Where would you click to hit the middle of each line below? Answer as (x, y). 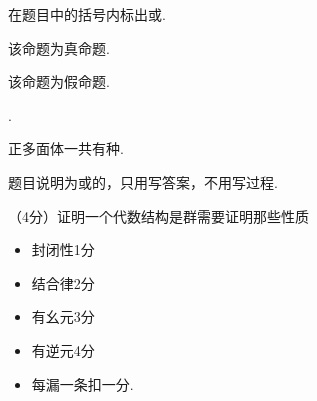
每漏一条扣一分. (82, 383)
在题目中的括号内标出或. (87, 14)
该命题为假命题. (59, 81)
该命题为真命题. (59, 47)
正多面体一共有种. (66, 148)
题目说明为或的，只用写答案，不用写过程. (143, 181)
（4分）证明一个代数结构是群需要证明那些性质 (158, 215)
